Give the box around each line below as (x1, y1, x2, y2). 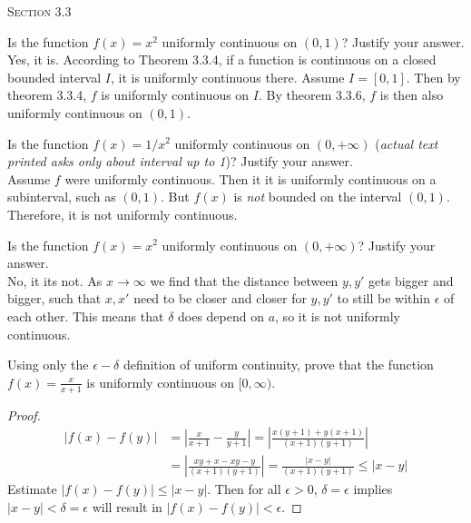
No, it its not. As (7, 271, 103, 290)
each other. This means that (7, 306, 164, 325)
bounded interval (7, 67, 102, 86)
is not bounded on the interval (233, 187, 402, 206)
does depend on (178, 306, 264, 325)
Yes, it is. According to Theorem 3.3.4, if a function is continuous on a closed (7, 50, 437, 69)
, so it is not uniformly (275, 306, 400, 325)
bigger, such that (7, 289, 102, 308)
